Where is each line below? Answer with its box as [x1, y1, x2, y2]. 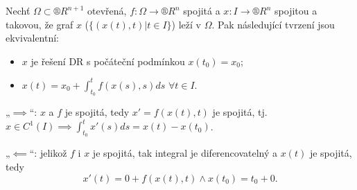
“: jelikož [29, 146, 67, 160]
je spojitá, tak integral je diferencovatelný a [92, 146, 278, 160]
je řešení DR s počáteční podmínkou [31, 53, 185, 68]
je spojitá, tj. [212, 105, 268, 119]
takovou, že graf [6, 17, 73, 31]
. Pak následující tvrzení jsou [211, 17, 335, 31]
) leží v [171, 17, 201, 31]
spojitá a [183, 3, 220, 17]
